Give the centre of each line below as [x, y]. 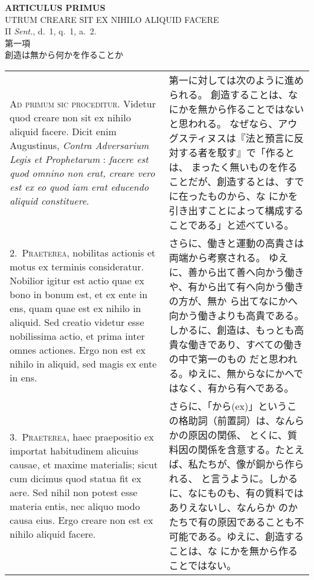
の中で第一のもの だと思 [224, 359]
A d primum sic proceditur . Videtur [83, 103]
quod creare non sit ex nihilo [70, 117]
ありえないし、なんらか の [229, 507]
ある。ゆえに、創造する [251, 536]
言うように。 [240, 478]
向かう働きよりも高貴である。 [236, 315]
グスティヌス [197, 138]
